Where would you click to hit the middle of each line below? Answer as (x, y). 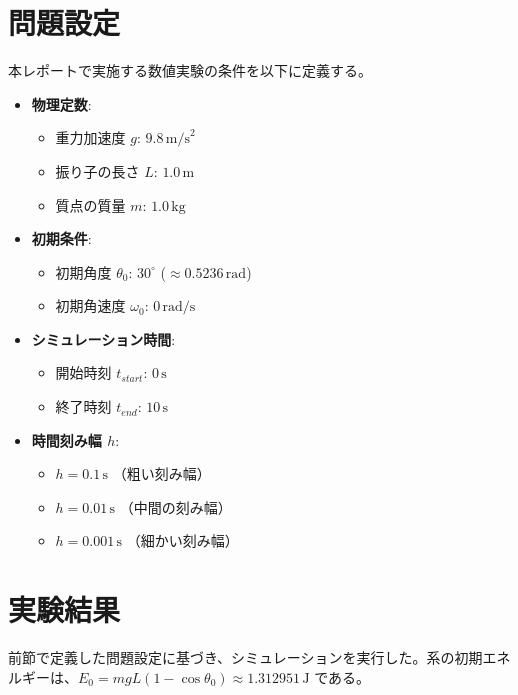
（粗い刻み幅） (161, 473)
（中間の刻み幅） (175, 506)
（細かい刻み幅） (182, 540)
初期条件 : (61, 238)
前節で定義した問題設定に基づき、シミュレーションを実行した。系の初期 (245, 657)
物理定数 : (61, 103)
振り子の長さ (97, 170)
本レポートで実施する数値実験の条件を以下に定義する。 (190, 70)
